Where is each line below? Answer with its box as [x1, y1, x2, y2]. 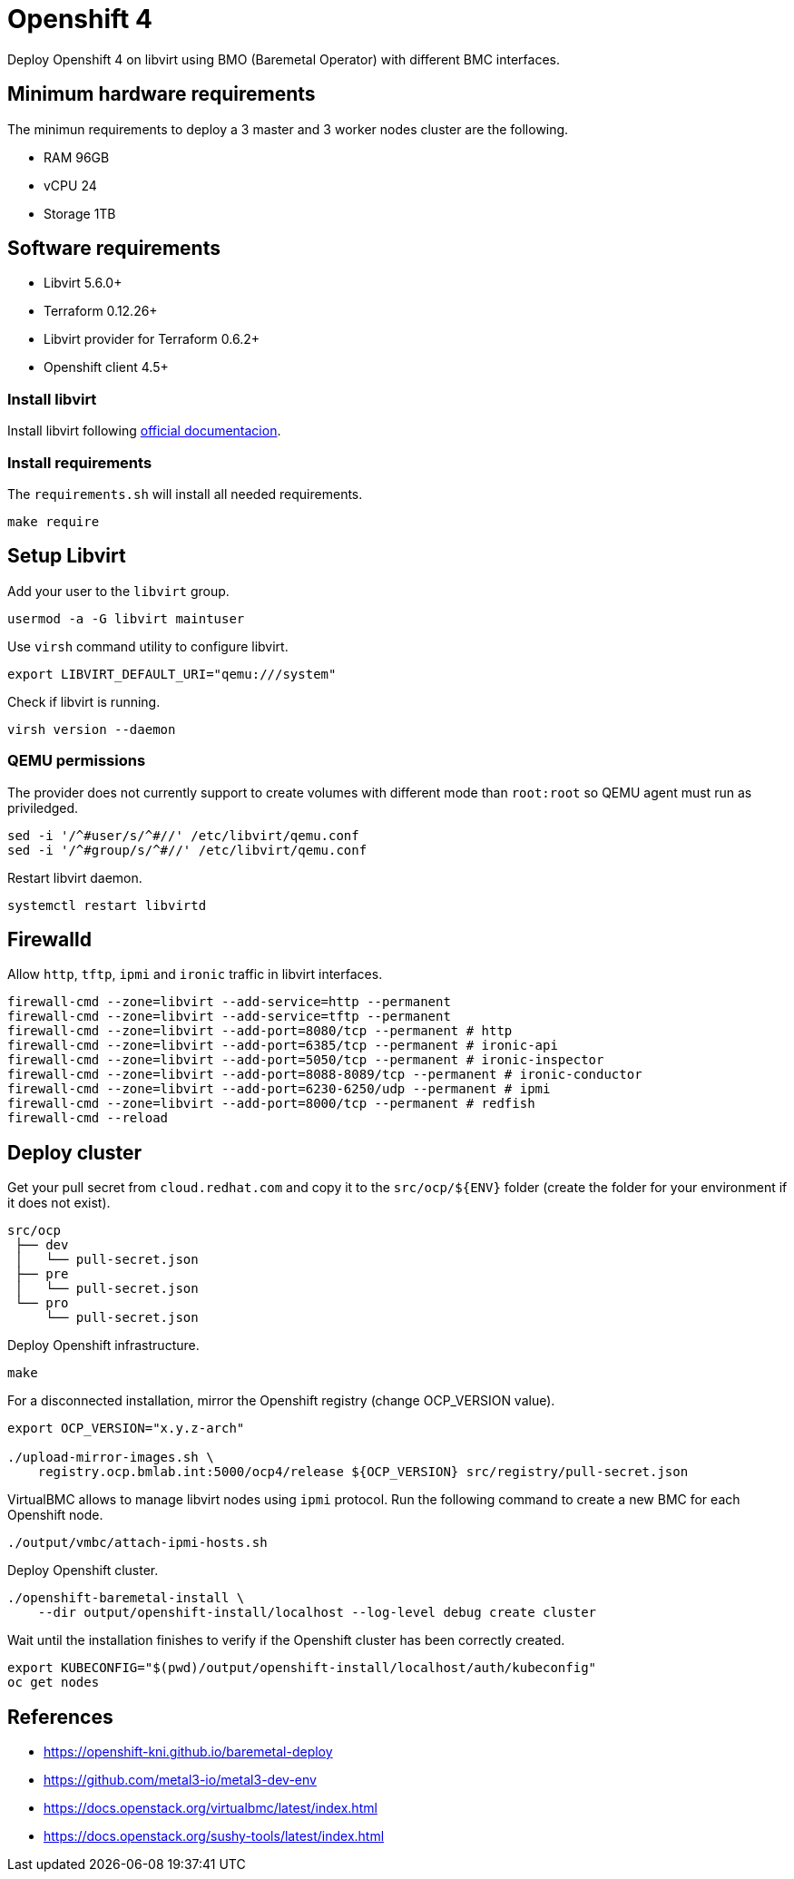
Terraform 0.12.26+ [44, 303, 158, 319]
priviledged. [7, 799, 79, 816]
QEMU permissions [7, 751, 146, 770]
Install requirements [7, 453, 152, 472]
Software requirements [7, 237, 221, 260]
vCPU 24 [44, 177, 97, 193]
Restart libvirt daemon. [7, 869, 142, 886]
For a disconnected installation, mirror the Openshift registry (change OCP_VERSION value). [7, 1393, 555, 1409]
